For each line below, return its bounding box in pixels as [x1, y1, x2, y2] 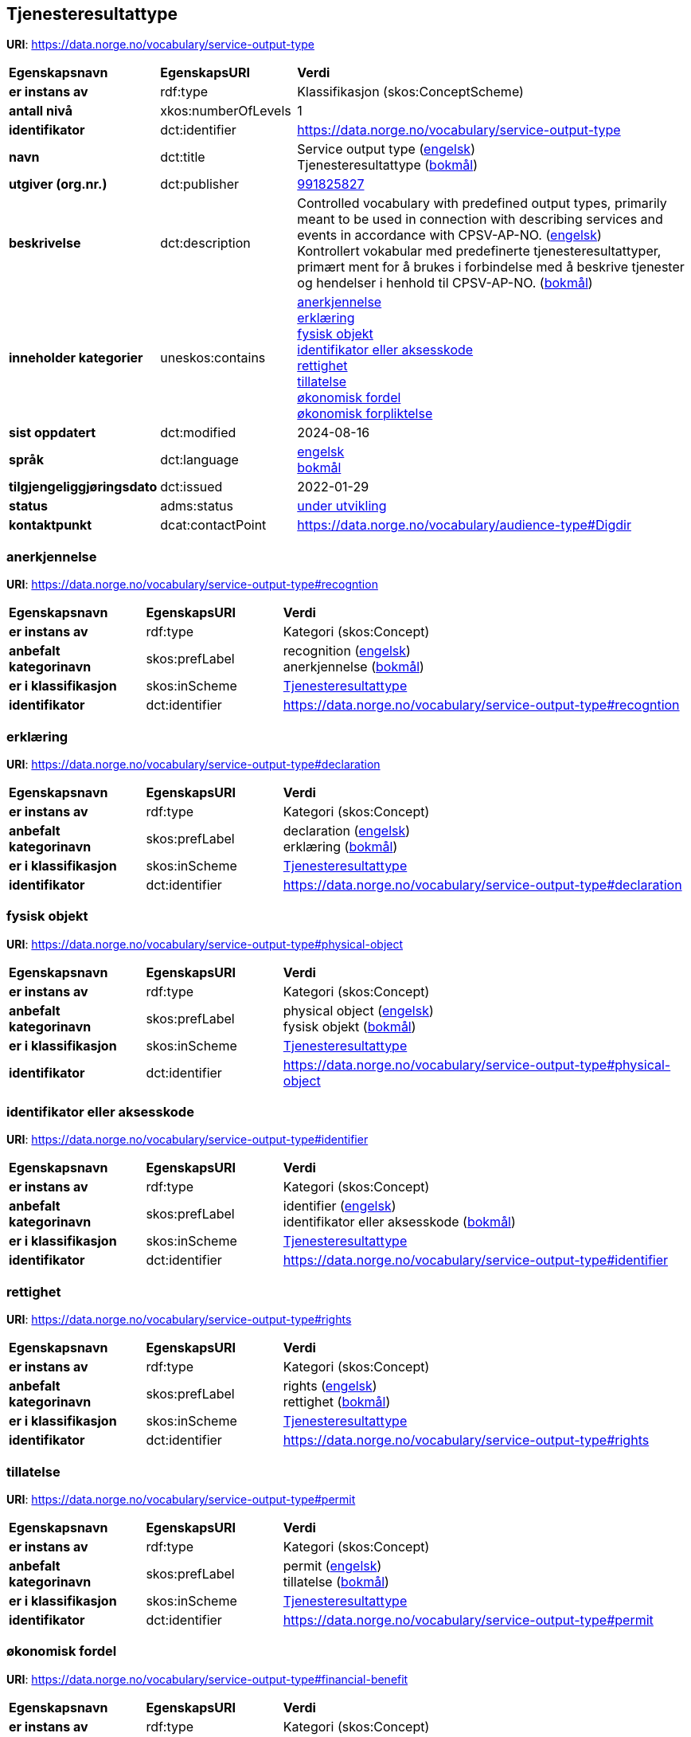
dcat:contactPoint [160, 517, 267, 534]
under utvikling [297, 498, 387, 514]
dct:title [160, 149, 205, 166]
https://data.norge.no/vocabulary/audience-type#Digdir [297, 517, 631, 534]
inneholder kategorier [9, 350, 143, 366]
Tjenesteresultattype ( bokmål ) [297, 157, 478, 174]
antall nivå [9, 103, 72, 119]
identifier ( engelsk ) [283, 1198, 396, 1215]
